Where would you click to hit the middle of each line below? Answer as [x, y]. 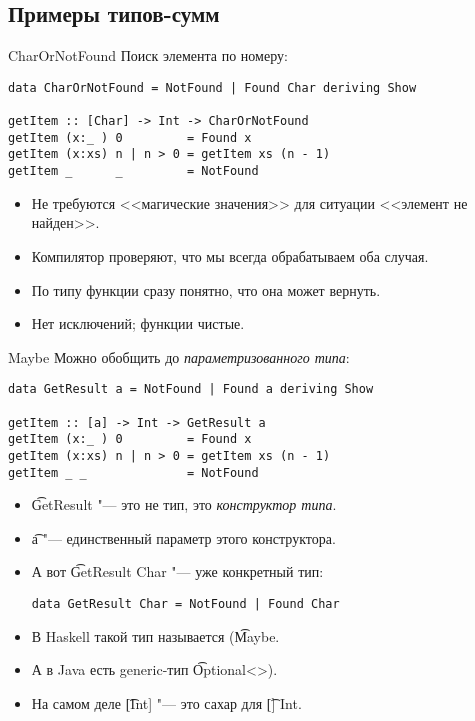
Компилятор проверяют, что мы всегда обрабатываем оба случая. [230, 255]
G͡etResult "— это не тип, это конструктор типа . [184, 504]
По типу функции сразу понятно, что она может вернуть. [206, 289]
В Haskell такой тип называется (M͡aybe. [155, 635]
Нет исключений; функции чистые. [138, 323]
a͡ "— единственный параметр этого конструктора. [183, 537]
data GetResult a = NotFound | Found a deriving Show [191, 389]
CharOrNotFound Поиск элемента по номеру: [148, 55]
